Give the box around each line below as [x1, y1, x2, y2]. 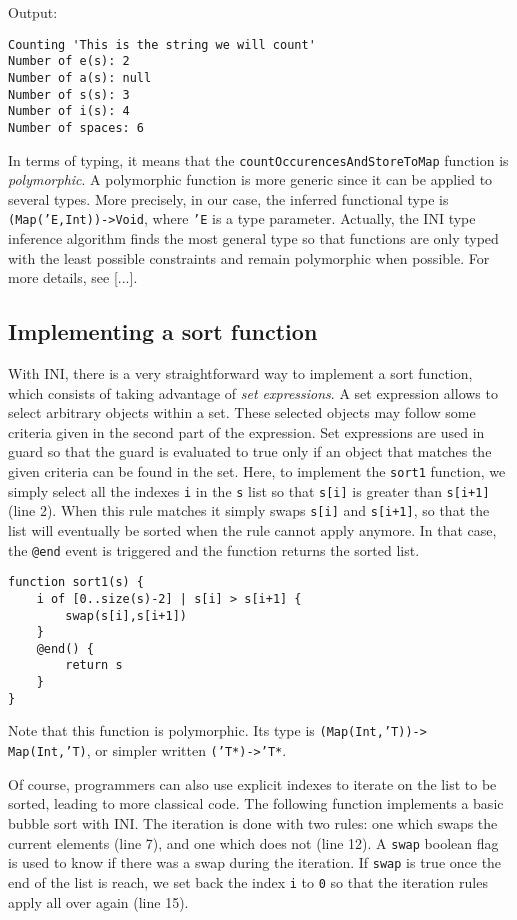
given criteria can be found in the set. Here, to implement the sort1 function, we [8, 460, 506, 481]
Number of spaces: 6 [8, 120, 145, 135]
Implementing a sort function [8, 316, 318, 347]
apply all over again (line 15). [8, 891, 189, 912]
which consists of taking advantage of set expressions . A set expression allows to [8, 382, 498, 403]
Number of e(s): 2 [8, 54, 130, 69]
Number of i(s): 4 [8, 104, 130, 119]
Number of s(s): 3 [8, 87, 130, 102]
